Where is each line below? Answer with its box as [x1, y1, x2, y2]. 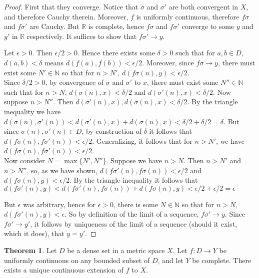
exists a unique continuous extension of [4, 265, 124, 275]
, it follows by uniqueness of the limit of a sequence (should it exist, [30, 218, 237, 229]
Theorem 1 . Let [4, 245, 57, 256]
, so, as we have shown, [26, 165, 97, 175]
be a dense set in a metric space [67, 245, 165, 256]
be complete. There [192, 255, 251, 265]
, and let [157, 255, 183, 265]
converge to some [181, 21, 234, 31]
